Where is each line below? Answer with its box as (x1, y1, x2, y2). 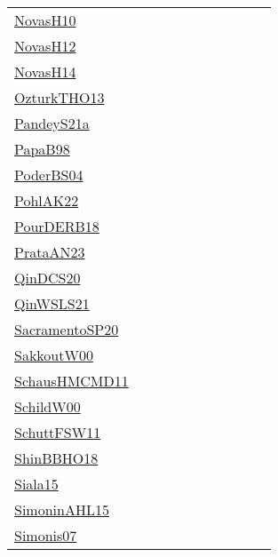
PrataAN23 (14, 242, 85, 262)
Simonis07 (14, 525, 77, 545)
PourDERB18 (14, 216, 99, 236)
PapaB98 (14, 139, 70, 159)
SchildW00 (14, 396, 81, 417)
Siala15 (14, 473, 59, 494)
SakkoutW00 (14, 345, 93, 365)
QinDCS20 (14, 267, 81, 288)
